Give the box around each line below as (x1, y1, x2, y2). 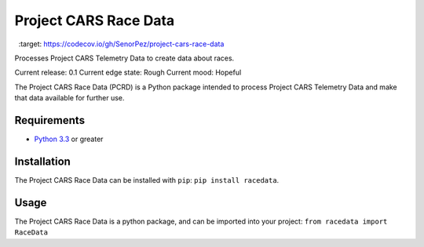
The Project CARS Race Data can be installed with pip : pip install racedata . (14, 175, 280, 184)
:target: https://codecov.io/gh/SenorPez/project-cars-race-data (18, 39, 225, 49)
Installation (14, 154, 71, 168)
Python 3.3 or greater (34, 134, 104, 144)
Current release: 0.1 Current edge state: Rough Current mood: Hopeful (14, 67, 242, 78)
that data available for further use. (14, 93, 125, 103)
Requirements (14, 114, 86, 127)
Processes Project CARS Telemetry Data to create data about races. (14, 53, 235, 63)
